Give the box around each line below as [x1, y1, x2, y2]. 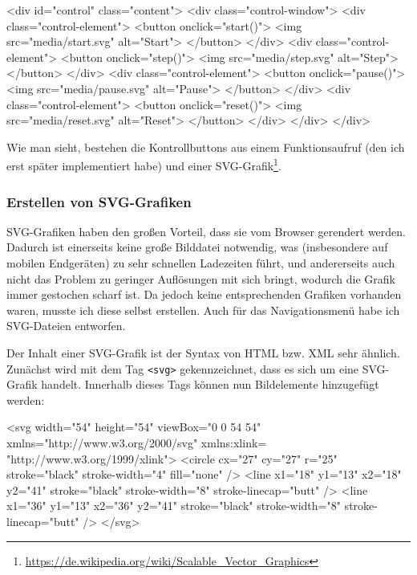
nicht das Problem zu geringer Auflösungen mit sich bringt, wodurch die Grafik [6, 270, 395, 287]
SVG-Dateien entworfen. [6, 317, 126, 334]
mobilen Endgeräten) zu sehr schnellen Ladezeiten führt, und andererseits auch [6, 255, 395, 271]
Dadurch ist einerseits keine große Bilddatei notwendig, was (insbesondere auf [6, 239, 388, 255]
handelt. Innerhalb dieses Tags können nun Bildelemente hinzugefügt [41, 376, 379, 393]
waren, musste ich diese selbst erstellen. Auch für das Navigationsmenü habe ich [6, 301, 400, 318]
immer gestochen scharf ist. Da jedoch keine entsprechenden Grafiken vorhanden [6, 286, 402, 303]
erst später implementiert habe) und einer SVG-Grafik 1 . [6, 155, 281, 173]
